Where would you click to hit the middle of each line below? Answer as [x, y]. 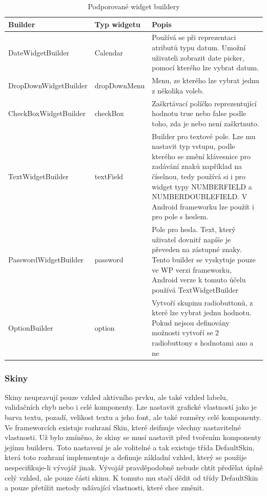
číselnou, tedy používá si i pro [199, 176]
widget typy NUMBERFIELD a [202, 186]
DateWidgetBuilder [39, 52]
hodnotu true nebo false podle [199, 113]
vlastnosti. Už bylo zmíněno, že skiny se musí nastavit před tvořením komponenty [133, 437]
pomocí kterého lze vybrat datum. [206, 68]
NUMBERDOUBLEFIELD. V [200, 196]
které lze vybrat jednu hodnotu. [202, 312]
